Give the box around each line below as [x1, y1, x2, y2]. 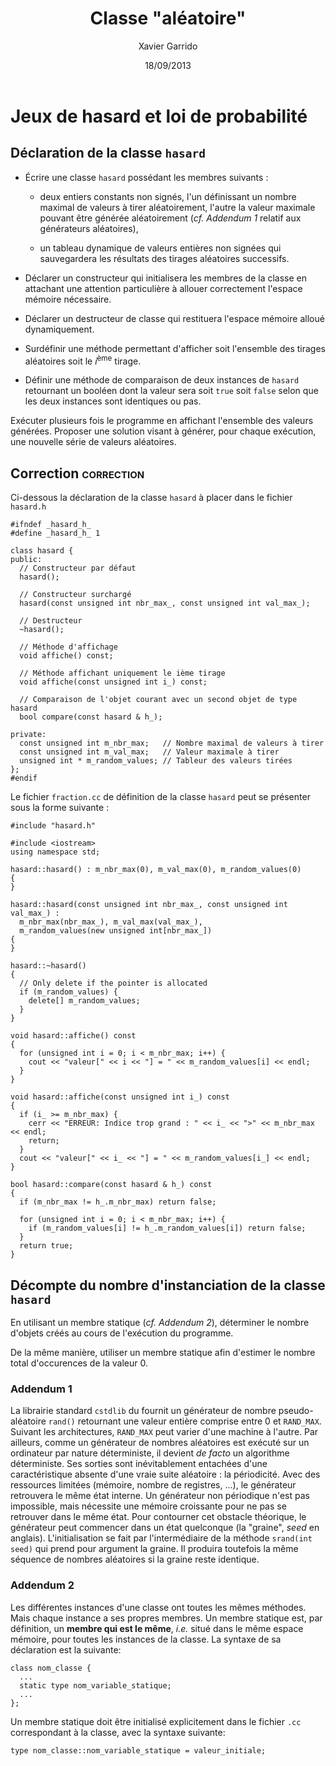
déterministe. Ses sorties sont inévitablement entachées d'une [10, 1458, 268, 1470]
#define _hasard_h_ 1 [10, 528, 101, 539]
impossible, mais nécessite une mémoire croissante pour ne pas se [10, 1500, 287, 1512]
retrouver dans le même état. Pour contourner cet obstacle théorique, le [10, 1511, 307, 1523]
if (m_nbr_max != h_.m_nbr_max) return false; [19, 1197, 217, 1207]
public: [10, 555, 43, 565]
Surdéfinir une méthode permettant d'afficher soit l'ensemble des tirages [24, 342, 326, 354]
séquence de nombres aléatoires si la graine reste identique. [10, 1553, 260, 1566]
